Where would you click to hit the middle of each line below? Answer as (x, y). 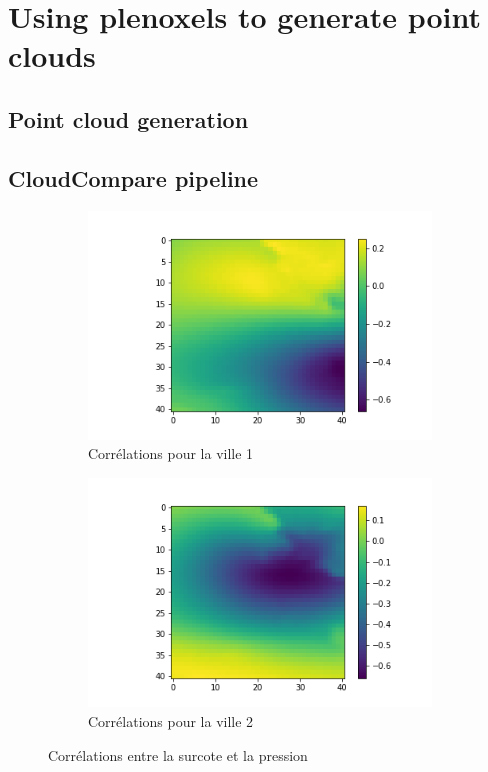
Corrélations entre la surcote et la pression (178, 754)
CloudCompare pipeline (133, 177)
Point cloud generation (128, 118)
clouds (52, 55)
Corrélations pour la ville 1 (171, 453)
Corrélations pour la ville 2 (171, 720)
